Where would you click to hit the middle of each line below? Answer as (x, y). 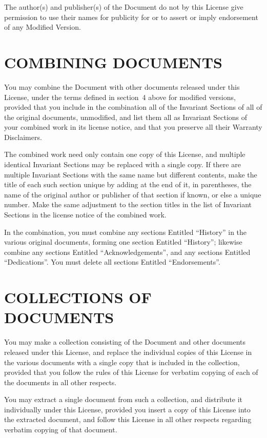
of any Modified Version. (43, 27)
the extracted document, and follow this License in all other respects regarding (128, 419)
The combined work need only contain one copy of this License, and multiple (125, 154)
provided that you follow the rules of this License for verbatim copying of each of (131, 372)
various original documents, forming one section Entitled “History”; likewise (123, 242)
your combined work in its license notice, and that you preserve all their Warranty (133, 127)
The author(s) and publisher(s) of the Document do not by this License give (124, 7)
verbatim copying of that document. (61, 430)
